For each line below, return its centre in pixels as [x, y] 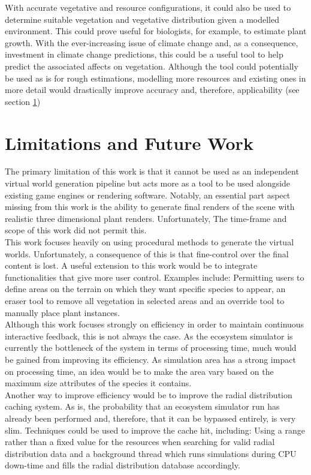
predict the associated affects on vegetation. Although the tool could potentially [152, 66]
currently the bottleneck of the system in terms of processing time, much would [151, 348]
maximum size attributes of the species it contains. [98, 383]
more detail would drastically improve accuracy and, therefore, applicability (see [152, 90]
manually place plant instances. [62, 312]
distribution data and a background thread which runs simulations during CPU [151, 453]
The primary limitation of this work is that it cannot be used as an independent [152, 171]
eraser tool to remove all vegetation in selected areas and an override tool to [145, 300]
